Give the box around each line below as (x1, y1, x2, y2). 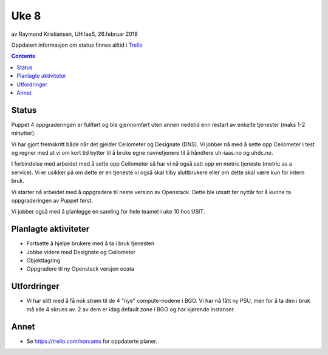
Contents (11, 52, 36, 60)
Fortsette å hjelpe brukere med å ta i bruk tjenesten (26, 240, 155, 247)
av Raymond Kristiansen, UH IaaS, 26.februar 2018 (11, 30, 138, 38)
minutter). (11, 129, 36, 137)
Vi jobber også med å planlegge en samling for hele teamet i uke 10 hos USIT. (11, 208, 205, 215)
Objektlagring (26, 257, 61, 264)
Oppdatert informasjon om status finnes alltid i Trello (11, 41, 143, 49)
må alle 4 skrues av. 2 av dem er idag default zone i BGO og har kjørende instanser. (26, 305, 235, 313)
